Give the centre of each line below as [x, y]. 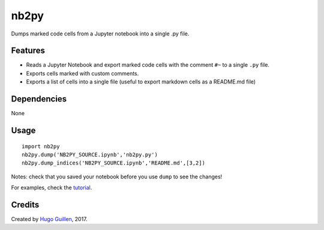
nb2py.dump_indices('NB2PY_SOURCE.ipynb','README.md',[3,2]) [113, 163]
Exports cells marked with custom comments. [82, 73]
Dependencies [39, 99]
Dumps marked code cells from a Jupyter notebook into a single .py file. [100, 34]
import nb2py [41, 146]
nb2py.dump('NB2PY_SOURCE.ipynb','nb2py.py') [90, 154]
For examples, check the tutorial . [52, 188]
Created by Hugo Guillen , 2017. [49, 219]
